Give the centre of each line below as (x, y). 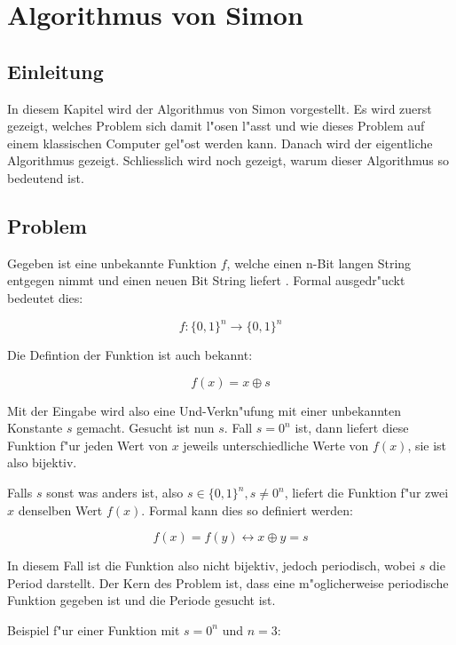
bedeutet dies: (45, 297)
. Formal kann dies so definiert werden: (247, 510)
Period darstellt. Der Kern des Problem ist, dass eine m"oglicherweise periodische (228, 582)
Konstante (35, 428)
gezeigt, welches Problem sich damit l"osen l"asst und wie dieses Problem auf (216, 126)
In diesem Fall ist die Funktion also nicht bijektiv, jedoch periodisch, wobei (212, 565)
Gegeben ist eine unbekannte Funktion (112, 263)
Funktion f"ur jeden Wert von (87, 445)
